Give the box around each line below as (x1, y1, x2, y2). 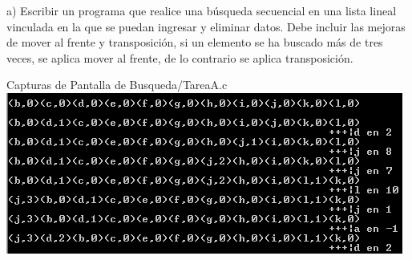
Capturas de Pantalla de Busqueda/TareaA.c (6, 76, 228, 93)
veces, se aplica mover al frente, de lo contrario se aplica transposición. (6, 49, 353, 66)
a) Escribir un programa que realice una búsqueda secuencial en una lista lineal (6, 2, 397, 18)
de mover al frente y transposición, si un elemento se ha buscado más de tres (6, 34, 383, 51)
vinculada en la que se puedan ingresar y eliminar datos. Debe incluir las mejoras (6, 18, 406, 35)
